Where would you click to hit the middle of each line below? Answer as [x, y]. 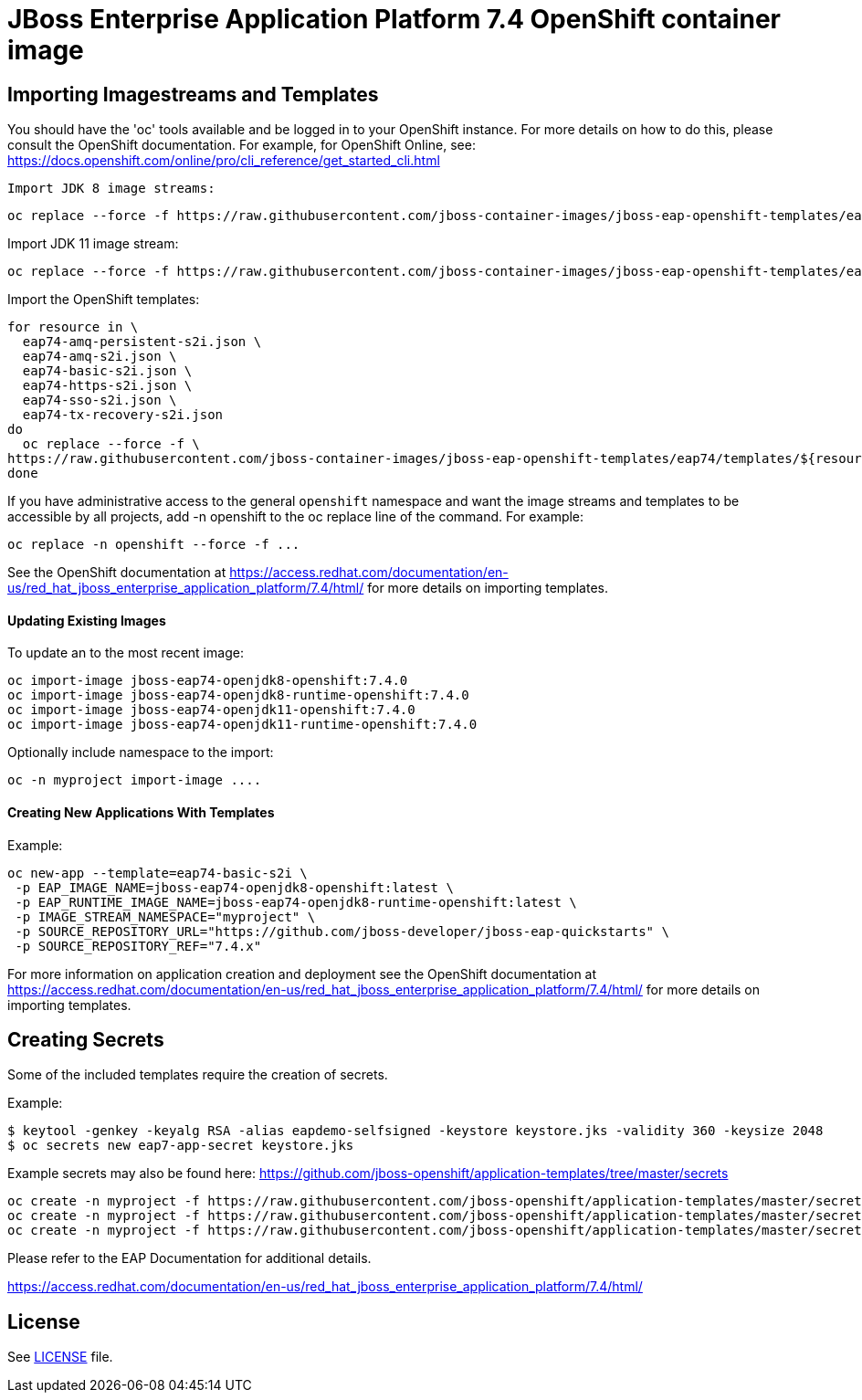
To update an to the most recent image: [126, 653]
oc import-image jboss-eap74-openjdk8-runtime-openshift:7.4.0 [238, 695]
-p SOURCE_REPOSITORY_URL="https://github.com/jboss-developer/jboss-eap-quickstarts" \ [342, 931]
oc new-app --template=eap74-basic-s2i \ [158, 873]
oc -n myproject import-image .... [135, 780]
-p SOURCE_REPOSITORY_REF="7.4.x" [138, 946]
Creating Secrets [86, 1040]
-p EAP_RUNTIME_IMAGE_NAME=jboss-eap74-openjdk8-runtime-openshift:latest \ [296, 902]
